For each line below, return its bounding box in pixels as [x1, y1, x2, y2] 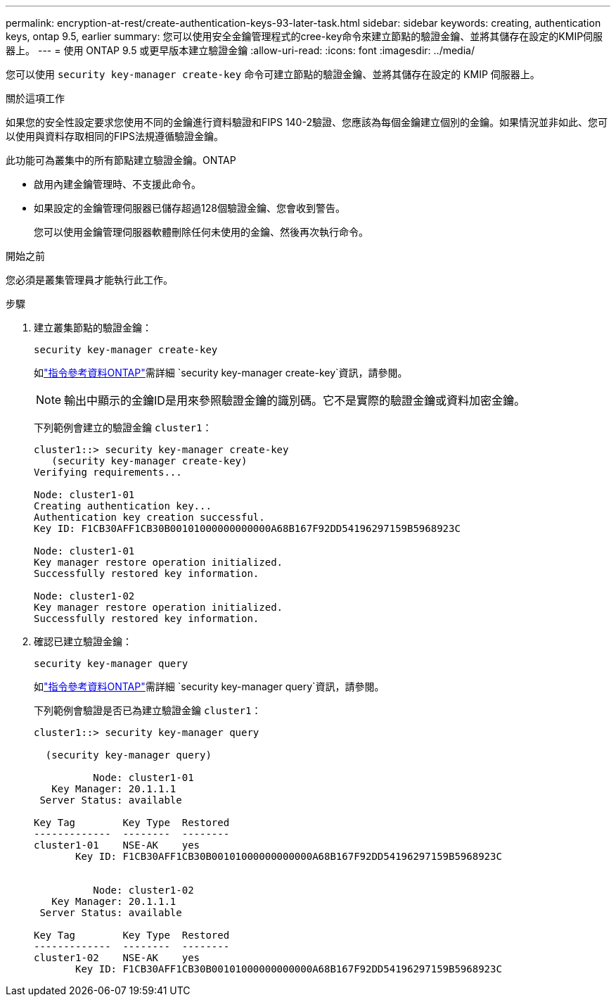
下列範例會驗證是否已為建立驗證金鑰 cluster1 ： [34, 704, 262, 716]
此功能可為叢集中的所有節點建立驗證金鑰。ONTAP [6, 154, 236, 166]
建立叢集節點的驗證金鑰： [34, 322, 152, 334]
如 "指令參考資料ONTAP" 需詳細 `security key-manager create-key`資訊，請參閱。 [34, 367, 408, 379]
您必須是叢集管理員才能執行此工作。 [6, 274, 173, 286]
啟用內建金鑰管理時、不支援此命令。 [34, 178, 201, 190]
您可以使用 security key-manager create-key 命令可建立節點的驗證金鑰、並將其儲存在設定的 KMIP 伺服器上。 [6, 68, 540, 80]
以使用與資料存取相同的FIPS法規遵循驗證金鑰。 [6, 130, 224, 142]
